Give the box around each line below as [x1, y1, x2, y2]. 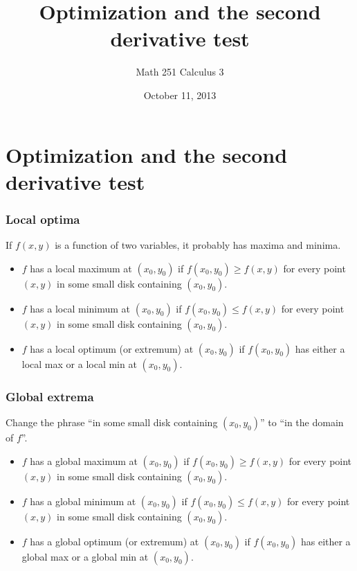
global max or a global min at [21, 549, 149, 563]
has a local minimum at [30, 301, 131, 315]
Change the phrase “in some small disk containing [6, 414, 218, 429]
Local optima [6, 210, 80, 227]
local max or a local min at [21, 356, 137, 371]
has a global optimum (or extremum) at [30, 534, 199, 548]
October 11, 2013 [143, 87, 217, 102]
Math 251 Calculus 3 [136, 64, 224, 79]
